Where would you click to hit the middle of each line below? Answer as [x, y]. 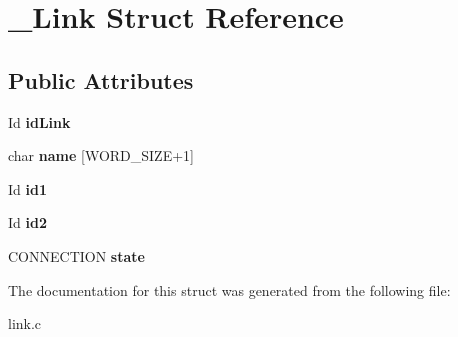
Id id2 [27, 222]
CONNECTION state [76, 255]
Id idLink [39, 121]
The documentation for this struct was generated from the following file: [229, 289]
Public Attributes [101, 79]
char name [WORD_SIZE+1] [101, 155]
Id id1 [27, 188]
